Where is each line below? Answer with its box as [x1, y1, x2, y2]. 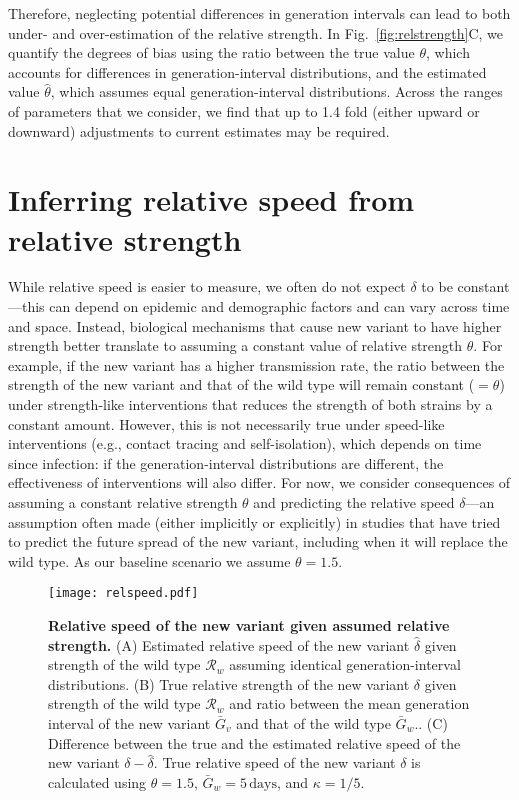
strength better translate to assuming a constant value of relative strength [8, 335, 463, 356]
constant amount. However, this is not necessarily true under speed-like [8, 413, 445, 434]
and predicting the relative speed [253, 492, 455, 512]
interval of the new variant [48, 713, 211, 733]
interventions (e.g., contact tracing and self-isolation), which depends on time [8, 433, 482, 454]
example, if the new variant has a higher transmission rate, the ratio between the [8, 354, 505, 375]
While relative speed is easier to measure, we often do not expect [8, 276, 406, 297]
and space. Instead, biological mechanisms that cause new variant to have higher [8, 315, 502, 336]
